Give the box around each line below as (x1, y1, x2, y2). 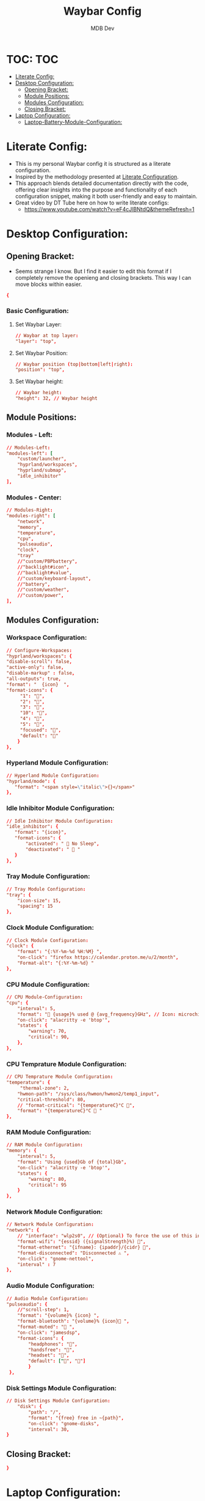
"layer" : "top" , (15, 338, 57, 344)
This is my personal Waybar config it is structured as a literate (15, 160, 171, 167)
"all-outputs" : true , (6, 676, 62, 682)
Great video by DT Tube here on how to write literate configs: (15, 199, 169, 206)
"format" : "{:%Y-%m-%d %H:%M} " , (17, 949, 103, 955)
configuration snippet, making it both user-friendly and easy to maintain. (15, 192, 198, 200)
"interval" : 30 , (28, 1426, 70, 1432)
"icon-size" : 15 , (17, 897, 62, 904)
